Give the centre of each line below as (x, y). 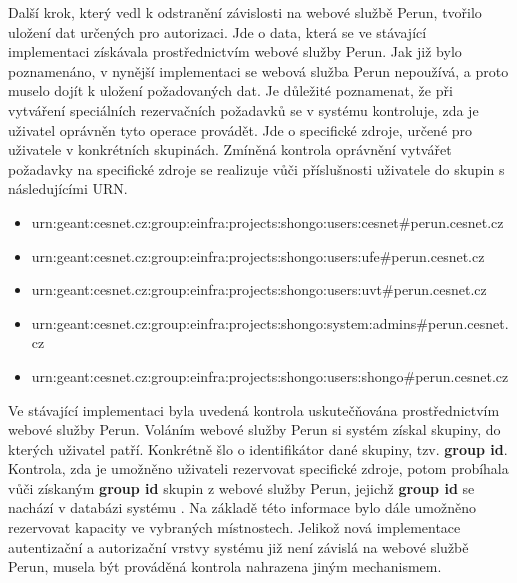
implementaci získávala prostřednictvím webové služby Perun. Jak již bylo (235, 51)
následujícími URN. (68, 188)
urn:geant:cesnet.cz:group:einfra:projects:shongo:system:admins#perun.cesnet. (270, 322)
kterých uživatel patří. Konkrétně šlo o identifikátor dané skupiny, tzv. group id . (258, 448)
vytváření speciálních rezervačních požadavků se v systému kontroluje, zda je (243, 109)
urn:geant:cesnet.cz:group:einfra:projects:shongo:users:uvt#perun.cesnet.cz (259, 289)
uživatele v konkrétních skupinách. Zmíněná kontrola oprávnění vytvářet (230, 149)
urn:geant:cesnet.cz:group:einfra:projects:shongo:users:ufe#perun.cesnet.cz (258, 255)
